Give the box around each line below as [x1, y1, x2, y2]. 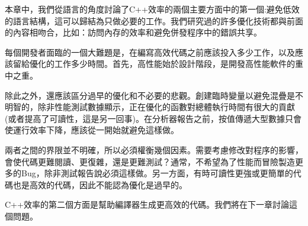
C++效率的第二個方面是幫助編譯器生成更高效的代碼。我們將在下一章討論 [5, 198, 289, 211]
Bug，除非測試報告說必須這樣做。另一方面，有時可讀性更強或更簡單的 [21, 167, 293, 179]
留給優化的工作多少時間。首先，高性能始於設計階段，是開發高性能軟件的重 [12, 57, 303, 70]
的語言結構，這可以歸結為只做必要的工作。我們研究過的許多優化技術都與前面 [5, 14, 303, 27]
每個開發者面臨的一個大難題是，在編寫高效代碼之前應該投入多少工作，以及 [5, 46, 295, 58]
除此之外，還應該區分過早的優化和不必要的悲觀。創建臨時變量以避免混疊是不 [5, 89, 303, 101]
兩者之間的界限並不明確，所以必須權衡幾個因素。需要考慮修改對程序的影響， [5, 143, 303, 156]
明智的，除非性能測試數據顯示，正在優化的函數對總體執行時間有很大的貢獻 [5, 101, 295, 113]
